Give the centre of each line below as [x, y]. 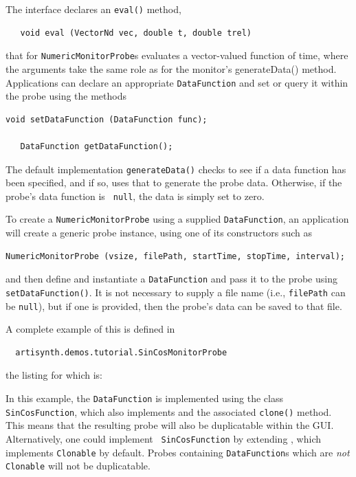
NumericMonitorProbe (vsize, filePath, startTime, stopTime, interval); [175, 256]
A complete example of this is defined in [90, 329]
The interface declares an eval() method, [93, 9]
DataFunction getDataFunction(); [97, 146]
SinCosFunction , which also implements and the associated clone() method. [169, 411]
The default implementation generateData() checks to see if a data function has [176, 169]
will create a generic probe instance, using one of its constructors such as [159, 233]
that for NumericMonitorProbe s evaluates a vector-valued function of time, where [177, 55]
